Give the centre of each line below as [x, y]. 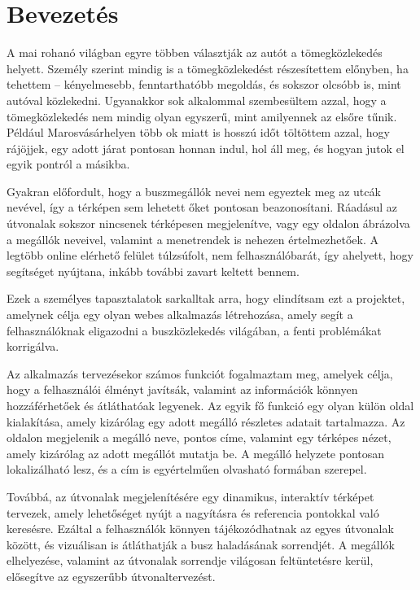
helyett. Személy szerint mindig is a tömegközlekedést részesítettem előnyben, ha [208, 68]
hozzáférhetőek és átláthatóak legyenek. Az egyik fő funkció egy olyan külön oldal [210, 405]
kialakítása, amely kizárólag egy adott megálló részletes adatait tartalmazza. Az [206, 421]
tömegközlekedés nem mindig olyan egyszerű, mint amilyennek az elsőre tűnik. [202, 116]
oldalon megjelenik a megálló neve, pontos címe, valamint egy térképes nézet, [199, 437]
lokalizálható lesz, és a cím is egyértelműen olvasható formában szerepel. [187, 469]
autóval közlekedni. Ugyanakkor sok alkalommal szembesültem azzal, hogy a [197, 100]
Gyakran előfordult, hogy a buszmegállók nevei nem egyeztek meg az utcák [194, 191]
